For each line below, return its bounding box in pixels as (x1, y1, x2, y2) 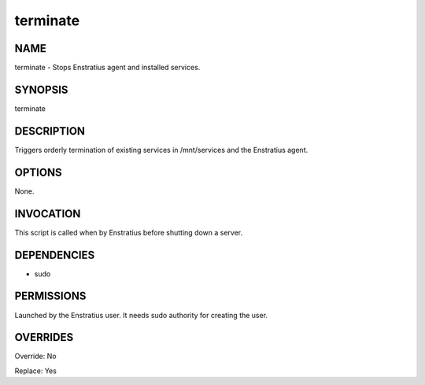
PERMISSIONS (14, 290, 87, 303)
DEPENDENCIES (14, 248, 95, 261)
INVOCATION (14, 207, 81, 220)
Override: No (14, 351, 57, 361)
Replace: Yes (14, 366, 57, 376)
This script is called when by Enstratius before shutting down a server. (14, 228, 243, 237)
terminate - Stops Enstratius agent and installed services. (14, 63, 201, 72)
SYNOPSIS (14, 83, 68, 96)
